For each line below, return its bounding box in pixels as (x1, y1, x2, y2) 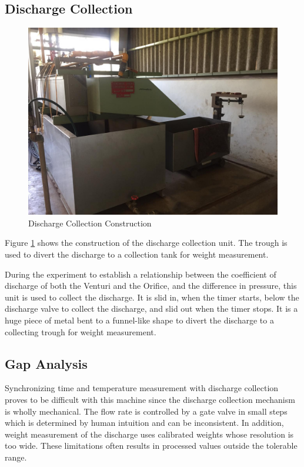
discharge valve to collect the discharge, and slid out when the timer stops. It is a (5, 302, 298, 315)
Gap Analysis (5, 354, 88, 372)
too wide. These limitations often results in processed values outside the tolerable (5, 439, 298, 452)
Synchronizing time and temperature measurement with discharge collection (5, 382, 279, 394)
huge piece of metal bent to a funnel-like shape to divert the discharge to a (5, 313, 274, 326)
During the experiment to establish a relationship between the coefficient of (5, 268, 276, 280)
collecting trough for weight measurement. (5, 325, 156, 338)
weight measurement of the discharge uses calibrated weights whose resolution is (5, 428, 294, 440)
